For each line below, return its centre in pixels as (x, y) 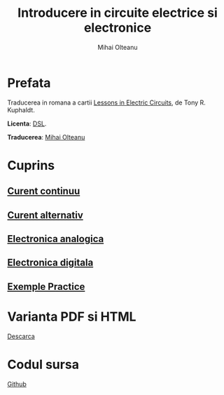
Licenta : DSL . (27, 123)
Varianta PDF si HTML (72, 317)
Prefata (29, 83)
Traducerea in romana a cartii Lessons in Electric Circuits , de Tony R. (107, 102)
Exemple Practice (46, 287)
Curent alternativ (45, 215)
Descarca (21, 336)
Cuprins (31, 165)
